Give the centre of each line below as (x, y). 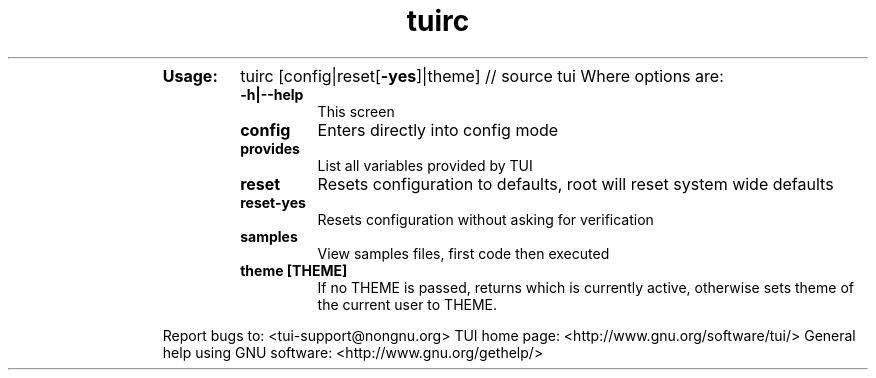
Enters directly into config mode (438, 129)
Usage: (190, 75)
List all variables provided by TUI (425, 165)
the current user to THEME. (407, 304)
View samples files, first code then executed (463, 253)
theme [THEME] (294, 270)
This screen (356, 111)
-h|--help (272, 94)
